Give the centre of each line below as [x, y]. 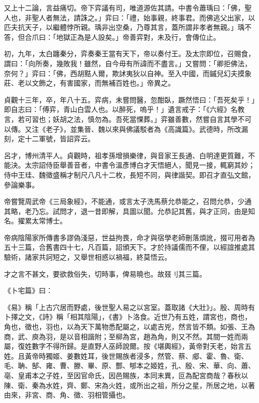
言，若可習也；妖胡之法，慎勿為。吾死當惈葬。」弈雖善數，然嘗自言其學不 [124, 119]
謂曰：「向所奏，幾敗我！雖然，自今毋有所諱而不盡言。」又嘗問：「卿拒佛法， [128, 63]
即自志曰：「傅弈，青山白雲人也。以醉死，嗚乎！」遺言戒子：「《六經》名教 [124, 109]
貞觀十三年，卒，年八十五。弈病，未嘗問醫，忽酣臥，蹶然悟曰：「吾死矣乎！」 [129, 99]
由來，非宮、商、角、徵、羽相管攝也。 [67, 395]
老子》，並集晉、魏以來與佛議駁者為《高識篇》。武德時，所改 [143, 129]
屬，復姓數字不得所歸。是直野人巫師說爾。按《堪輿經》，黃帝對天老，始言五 [128, 346]
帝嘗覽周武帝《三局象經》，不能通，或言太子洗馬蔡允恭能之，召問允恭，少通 [128, 201]
